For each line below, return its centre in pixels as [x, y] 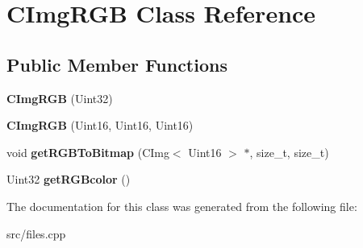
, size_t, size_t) [289, 152]
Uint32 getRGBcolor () [69, 179]
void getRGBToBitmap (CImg [88, 152]
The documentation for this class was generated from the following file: [182, 206]
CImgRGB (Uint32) [60, 98]
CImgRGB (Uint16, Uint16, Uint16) [100, 125]
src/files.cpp [36, 233]
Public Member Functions [117, 64]
